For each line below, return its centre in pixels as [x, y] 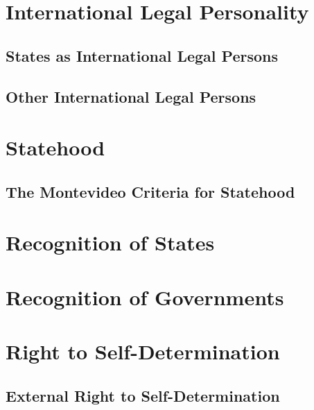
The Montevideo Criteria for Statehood [150, 191]
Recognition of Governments [145, 297]
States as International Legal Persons [142, 55]
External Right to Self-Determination [143, 395]
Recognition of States [110, 242]
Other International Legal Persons [131, 96]
